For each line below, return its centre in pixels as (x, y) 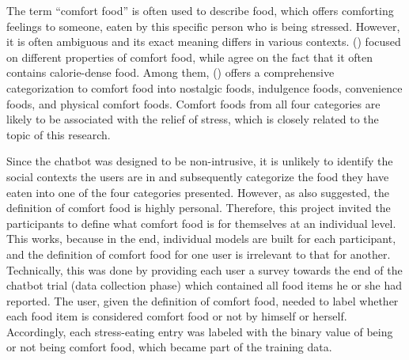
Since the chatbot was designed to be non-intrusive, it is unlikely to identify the (200, 161)
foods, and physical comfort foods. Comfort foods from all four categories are (193, 103)
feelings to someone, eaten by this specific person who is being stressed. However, (203, 26)
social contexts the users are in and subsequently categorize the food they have (198, 176)
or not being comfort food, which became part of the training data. (169, 347)
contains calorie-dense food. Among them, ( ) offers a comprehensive (170, 72)
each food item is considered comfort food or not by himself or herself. (177, 316)
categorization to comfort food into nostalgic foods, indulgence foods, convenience (204, 87)
